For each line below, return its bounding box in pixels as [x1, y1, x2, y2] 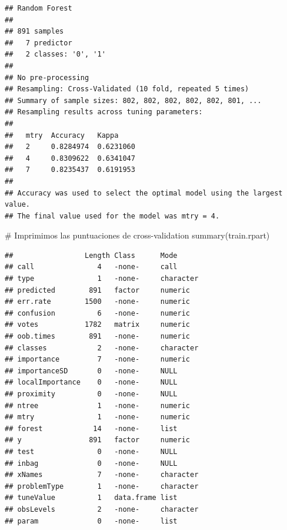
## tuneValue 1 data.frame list [5, 493, 178, 502]
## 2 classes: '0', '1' [5, 50, 106, 59]
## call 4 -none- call [5, 263, 178, 271]
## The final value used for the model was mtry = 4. [5, 211, 220, 220]
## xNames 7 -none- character [5, 471, 199, 479]
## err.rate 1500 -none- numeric [5, 297, 190, 306]
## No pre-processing [5, 73, 89, 82]
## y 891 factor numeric [5, 436, 190, 445]
